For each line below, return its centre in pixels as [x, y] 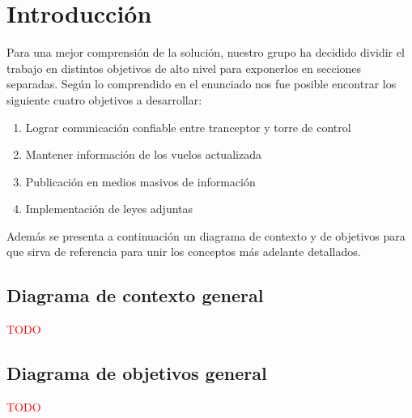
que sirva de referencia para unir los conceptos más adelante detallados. [184, 252]
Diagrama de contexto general [135, 295]
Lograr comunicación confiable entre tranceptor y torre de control [188, 127]
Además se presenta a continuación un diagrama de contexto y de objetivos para [206, 235]
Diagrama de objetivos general [137, 373]
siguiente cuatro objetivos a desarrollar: [104, 99]
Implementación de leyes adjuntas [109, 209]
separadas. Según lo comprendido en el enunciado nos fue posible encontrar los [202, 84]
